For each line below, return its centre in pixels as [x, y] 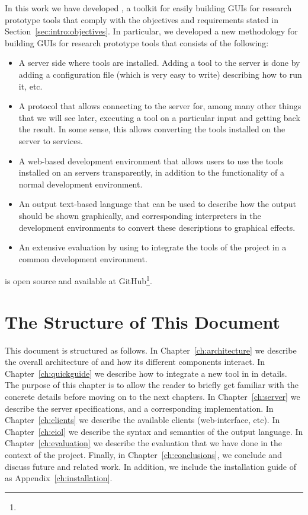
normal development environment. [81, 184]
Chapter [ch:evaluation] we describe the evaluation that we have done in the [143, 443]
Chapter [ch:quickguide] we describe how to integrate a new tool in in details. [146, 373]
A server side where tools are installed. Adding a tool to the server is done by [159, 63]
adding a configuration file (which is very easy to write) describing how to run [160, 74]
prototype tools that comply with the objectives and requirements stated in [142, 19]
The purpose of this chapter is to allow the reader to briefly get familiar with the [152, 385]
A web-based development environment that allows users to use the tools [151, 160]
